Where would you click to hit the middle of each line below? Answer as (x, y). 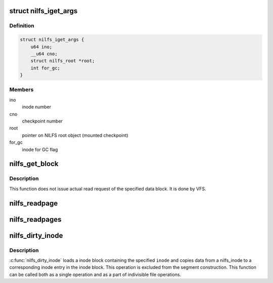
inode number (37, 107)
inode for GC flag (40, 149)
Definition (22, 26)
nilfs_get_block (34, 164)
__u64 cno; (44, 54)
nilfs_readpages (35, 219)
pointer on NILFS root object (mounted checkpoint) (75, 135)
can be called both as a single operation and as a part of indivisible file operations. (95, 274)
